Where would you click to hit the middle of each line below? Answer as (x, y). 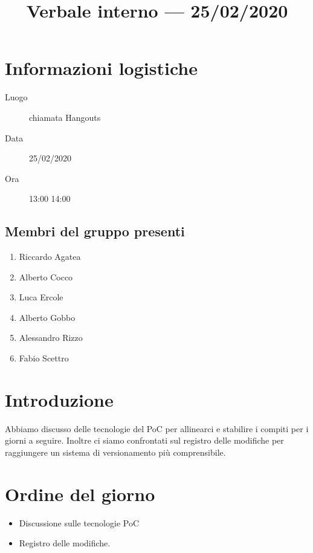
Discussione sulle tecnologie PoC (79, 522)
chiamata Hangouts (65, 117)
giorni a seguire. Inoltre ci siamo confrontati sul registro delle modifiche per (144, 440)
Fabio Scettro (44, 358)
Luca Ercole (41, 297)
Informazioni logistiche (101, 68)
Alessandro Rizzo (51, 338)
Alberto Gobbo (47, 317)
